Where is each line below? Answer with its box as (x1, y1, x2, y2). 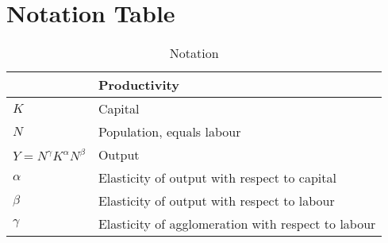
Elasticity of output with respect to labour (98, 191, 335, 210)
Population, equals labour (98, 122, 241, 141)
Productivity (98, 75, 179, 94)
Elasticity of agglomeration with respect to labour (98, 214, 376, 233)
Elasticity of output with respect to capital (98, 168, 336, 187)
